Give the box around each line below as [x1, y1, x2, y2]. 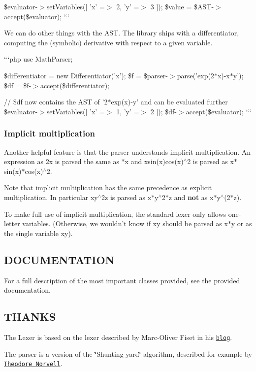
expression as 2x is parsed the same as [4, 156, 119, 167]
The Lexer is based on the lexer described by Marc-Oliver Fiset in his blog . [4, 332, 232, 342]
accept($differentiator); [40, 80, 109, 90]
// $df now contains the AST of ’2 [4, 97, 108, 107]
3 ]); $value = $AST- [150, 1, 214, 11]
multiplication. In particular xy [4, 192, 98, 202]
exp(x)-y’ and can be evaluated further [111, 97, 228, 107]
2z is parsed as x [101, 192, 152, 202]
